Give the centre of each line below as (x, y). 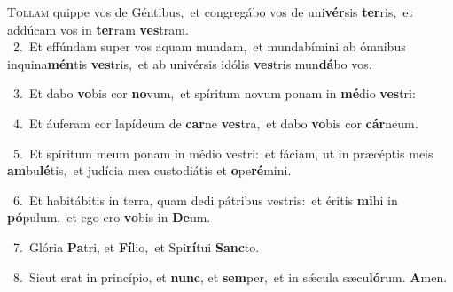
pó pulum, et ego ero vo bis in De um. (109, 217)
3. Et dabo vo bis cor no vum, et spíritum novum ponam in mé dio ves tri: (214, 93)
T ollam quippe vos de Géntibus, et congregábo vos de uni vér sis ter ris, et (210, 12)
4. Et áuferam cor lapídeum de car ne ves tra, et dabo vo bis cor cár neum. (215, 123)
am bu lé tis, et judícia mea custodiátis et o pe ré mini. (149, 170)
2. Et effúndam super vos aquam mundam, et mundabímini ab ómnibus (209, 46)
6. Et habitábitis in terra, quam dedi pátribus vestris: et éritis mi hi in (205, 200)
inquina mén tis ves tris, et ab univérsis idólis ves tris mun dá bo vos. (190, 63)
